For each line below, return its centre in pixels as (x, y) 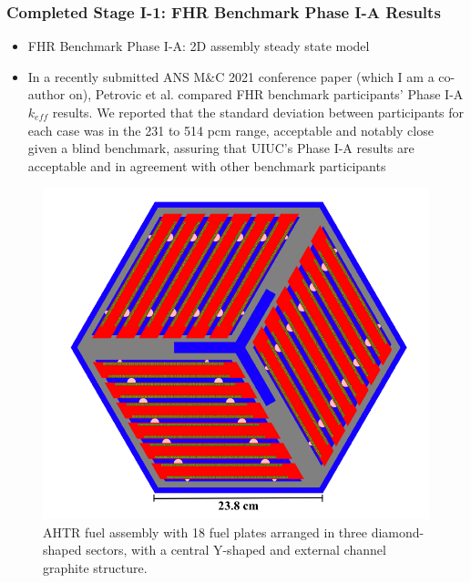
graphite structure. (95, 568)
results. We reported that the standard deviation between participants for (258, 112)
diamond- (398, 532)
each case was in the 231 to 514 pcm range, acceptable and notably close (230, 130)
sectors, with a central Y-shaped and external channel (236, 550)
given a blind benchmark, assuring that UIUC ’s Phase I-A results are (221, 148)
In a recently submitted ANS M (117, 76)
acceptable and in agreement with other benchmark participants (207, 165)
